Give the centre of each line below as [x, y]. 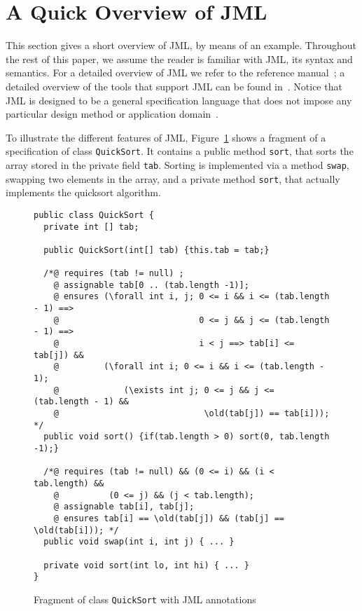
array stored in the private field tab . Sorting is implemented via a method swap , [177, 164]
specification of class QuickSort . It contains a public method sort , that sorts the [180, 151]
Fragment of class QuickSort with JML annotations [145, 599]
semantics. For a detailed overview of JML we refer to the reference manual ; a [175, 73]
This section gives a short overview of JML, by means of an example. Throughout [181, 45]
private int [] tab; [91, 227]
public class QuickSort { [94, 215]
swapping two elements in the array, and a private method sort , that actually [173, 178]
